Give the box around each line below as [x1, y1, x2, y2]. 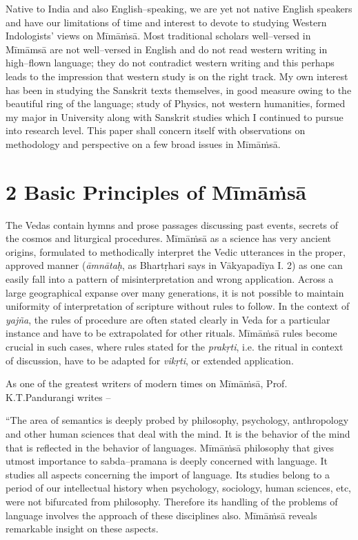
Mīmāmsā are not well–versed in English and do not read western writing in [6, 41, 328, 56]
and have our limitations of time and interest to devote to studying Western [6, 15, 327, 29]
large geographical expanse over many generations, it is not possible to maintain [6, 285, 344, 299]
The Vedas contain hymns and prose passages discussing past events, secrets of [6, 217, 339, 232]
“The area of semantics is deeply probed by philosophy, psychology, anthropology [6, 413, 349, 427]
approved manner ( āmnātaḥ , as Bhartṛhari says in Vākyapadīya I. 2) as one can [6, 258, 343, 272]
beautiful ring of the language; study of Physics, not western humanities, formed [6, 96, 346, 111]
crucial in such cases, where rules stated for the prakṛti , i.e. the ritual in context [6, 339, 344, 353]
